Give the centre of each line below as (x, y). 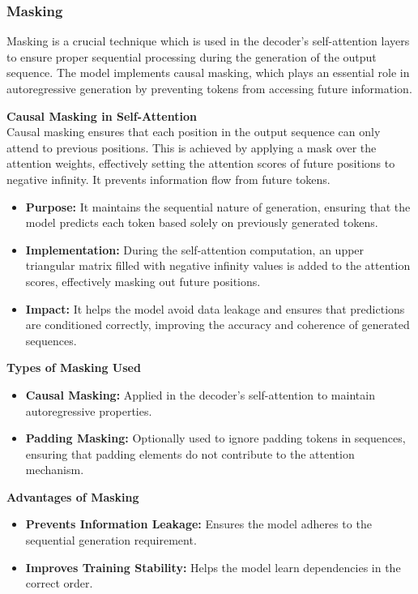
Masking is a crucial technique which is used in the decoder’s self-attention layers (208, 41)
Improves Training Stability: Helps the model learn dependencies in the (213, 567)
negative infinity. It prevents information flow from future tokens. (168, 179)
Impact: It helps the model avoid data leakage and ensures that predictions (215, 308)
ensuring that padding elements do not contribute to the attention (190, 453)
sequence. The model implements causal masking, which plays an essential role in (208, 73)
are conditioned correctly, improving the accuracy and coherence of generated (218, 325)
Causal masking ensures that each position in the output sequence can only (194, 132)
